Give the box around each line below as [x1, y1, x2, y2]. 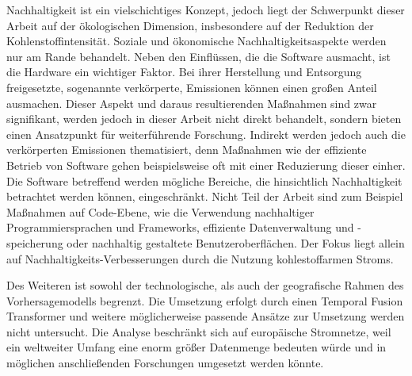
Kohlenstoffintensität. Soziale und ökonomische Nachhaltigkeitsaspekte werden [6, 33, 387, 49]
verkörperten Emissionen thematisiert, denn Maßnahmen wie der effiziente [6, 141, 367, 158]
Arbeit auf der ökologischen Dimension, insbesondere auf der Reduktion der [6, 17, 374, 33]
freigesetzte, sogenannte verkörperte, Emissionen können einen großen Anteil [6, 79, 377, 95]
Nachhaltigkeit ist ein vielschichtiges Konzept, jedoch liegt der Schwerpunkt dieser [6, 2, 405, 17]
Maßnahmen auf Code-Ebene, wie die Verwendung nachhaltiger [6, 203, 315, 220]
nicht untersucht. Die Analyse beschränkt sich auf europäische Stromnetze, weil [6, 323, 391, 340]
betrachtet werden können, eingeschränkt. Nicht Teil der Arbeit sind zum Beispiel [6, 188, 403, 205]
